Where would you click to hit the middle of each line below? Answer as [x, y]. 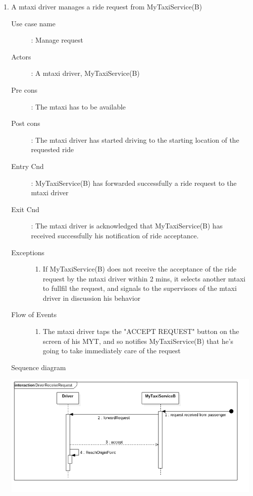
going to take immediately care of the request [112, 351]
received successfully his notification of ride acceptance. [115, 235]
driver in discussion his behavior [92, 298]
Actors [21, 56]
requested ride [52, 149]
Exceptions [28, 252]
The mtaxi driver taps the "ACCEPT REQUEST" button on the [141, 331]
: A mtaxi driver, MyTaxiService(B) [85, 73]
